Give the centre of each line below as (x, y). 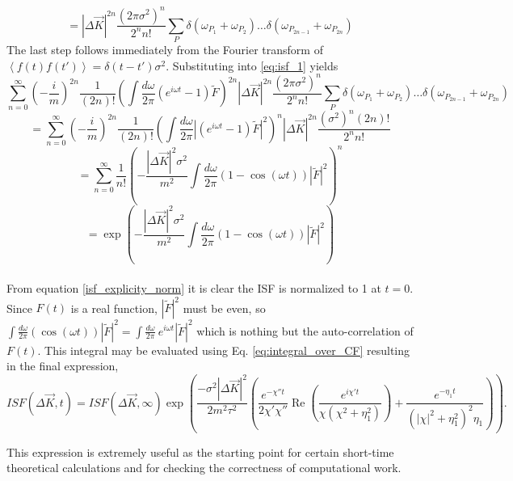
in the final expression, (63, 366)
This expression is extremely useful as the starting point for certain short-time (200, 451)
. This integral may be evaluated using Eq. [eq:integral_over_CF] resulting (224, 350)
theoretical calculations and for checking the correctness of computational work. (204, 468)
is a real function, (114, 308)
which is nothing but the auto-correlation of (305, 330)
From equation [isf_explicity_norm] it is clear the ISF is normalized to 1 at (194, 287)
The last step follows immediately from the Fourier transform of (165, 50)
